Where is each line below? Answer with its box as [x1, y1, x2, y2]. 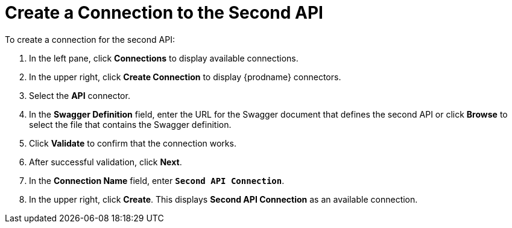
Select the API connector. [29, 90, 130, 101]
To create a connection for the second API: [5, 34, 175, 45]
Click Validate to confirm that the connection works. [29, 138, 236, 148]
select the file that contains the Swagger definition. [29, 119, 232, 130]
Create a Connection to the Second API [5, 2, 323, 23]
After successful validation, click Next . [29, 156, 182, 167]
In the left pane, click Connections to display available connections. [29, 52, 299, 63]
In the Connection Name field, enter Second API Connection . [29, 175, 285, 186]
